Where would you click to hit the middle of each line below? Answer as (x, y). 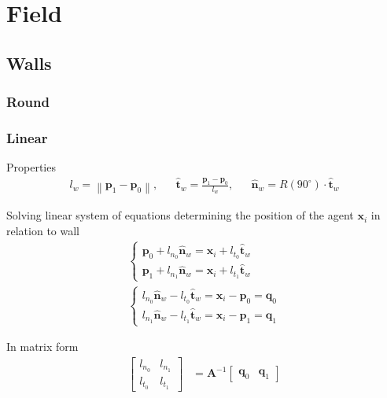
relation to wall (43, 231)
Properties (31, 167)
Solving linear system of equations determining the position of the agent (180, 215)
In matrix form (42, 346)
